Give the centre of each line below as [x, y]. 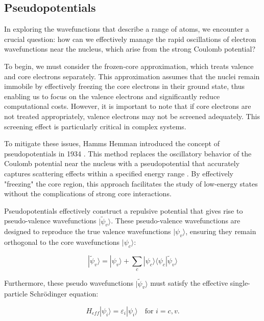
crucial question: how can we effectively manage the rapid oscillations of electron [130, 39]
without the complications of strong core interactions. [88, 193]
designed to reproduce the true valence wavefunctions [88, 231]
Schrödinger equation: [64, 294]
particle [16, 294]
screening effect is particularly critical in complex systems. [95, 126]
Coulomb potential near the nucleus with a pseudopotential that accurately [122, 163]
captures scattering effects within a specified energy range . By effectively [119, 173]
